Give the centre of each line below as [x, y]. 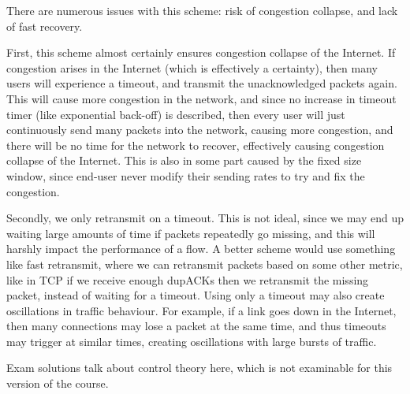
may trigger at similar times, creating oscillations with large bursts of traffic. [192, 341]
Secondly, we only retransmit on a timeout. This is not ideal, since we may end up [205, 218]
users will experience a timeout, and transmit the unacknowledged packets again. [202, 83]
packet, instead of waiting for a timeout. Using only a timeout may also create [196, 295]
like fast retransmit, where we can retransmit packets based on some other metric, [205, 264]
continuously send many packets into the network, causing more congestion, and [200, 130]
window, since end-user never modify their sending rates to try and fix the [186, 175]
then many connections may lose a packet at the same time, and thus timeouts [196, 326]
